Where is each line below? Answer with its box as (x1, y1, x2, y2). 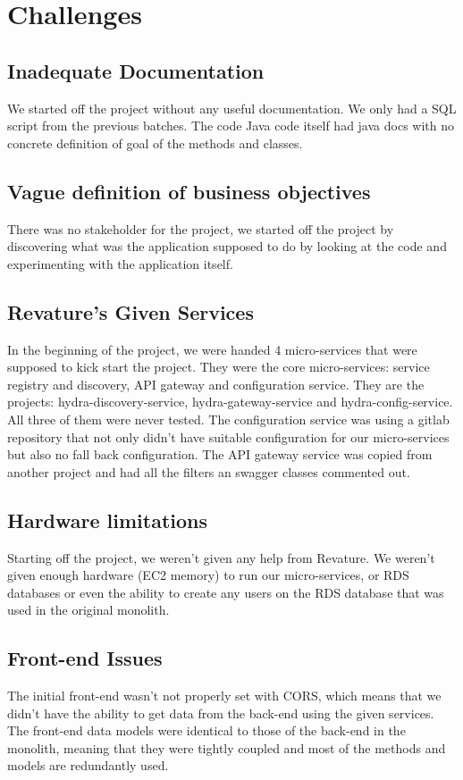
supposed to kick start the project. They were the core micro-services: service (7, 357, 430, 376)
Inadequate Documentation (7, 56, 265, 84)
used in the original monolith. (7, 600, 170, 619)
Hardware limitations (7, 506, 208, 533)
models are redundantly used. (7, 756, 169, 775)
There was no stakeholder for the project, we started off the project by (7, 219, 394, 238)
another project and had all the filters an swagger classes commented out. (7, 462, 410, 481)
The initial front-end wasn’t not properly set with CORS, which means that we (7, 686, 442, 705)
